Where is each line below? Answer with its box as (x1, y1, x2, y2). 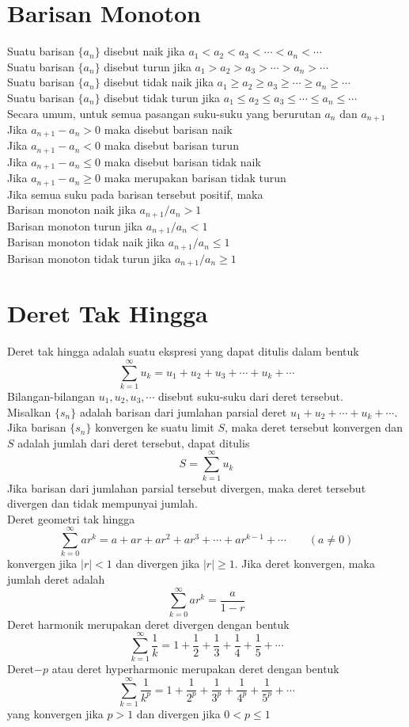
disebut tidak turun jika (104, 89, 221, 105)
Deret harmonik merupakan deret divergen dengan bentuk (7, 615, 290, 632)
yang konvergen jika (7, 706, 104, 722)
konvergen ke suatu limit (95, 419, 214, 436)
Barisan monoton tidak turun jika (7, 249, 172, 266)
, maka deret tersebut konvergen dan (225, 419, 403, 436)
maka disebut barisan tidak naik (104, 153, 261, 169)
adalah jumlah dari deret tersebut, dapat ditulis (17, 434, 250, 451)
